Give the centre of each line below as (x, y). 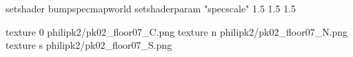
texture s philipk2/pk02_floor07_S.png (89, 45)
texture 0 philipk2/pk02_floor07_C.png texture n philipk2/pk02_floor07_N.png (177, 31)
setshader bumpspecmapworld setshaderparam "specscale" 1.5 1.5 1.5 (151, 8)
